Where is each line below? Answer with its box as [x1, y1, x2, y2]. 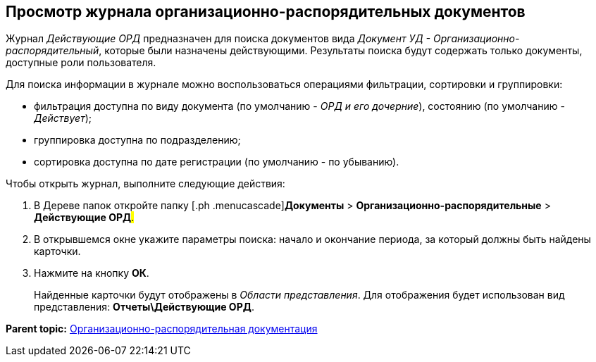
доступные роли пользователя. [6, 56, 156, 69]
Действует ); [34, 112, 92, 125]
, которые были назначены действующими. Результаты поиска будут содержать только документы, [99, 44, 583, 57]
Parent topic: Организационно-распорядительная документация [6, 323, 318, 335]
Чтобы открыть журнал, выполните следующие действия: [6, 177, 285, 190]
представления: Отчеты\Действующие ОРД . [34, 301, 254, 313]
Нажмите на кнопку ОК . [34, 267, 149, 280]
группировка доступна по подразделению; [34, 134, 241, 146]
